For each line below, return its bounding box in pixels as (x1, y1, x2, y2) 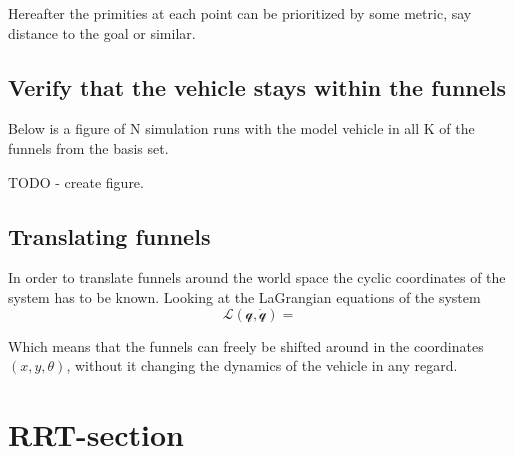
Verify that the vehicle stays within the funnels (8, 71, 507, 102)
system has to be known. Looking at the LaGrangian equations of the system (8, 286, 481, 307)
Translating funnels (8, 220, 211, 251)
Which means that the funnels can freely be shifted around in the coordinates (8, 335, 484, 356)
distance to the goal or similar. (8, 22, 196, 43)
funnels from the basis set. (8, 137, 169, 158)
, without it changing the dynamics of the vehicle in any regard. (66, 355, 458, 376)
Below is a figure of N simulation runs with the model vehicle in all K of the (8, 118, 475, 139)
